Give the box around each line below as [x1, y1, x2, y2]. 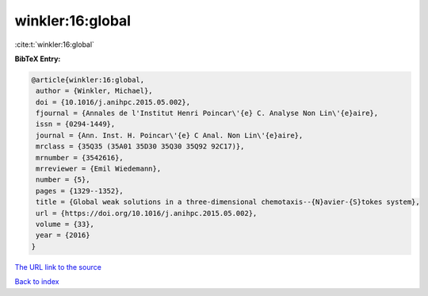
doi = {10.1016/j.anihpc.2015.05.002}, [36, 98, 190, 106]
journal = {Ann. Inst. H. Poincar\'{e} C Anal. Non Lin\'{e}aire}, [36, 131, 304, 140]
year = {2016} [36, 231, 90, 240]
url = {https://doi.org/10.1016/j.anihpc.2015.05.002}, [36, 209, 258, 217]
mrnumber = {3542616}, [36, 153, 124, 162]
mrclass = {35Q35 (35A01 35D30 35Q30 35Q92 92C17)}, [36, 142, 245, 151]
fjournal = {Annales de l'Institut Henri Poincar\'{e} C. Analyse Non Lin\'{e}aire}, [36, 109, 379, 118]
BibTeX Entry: [14, 54, 61, 63]
